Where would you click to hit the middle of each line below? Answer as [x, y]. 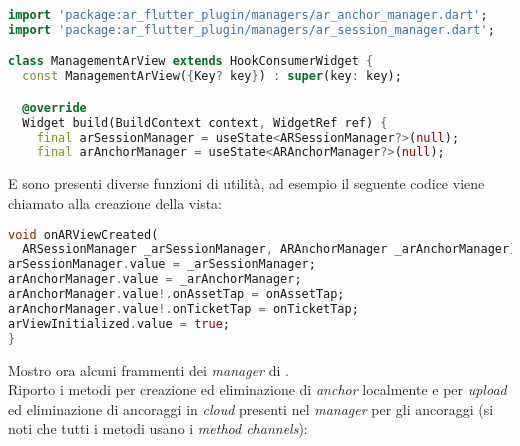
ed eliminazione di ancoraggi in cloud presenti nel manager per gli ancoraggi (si [251, 408]
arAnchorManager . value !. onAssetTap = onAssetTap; [176, 294]
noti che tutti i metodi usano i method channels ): [158, 428]
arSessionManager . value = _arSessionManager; [162, 264]
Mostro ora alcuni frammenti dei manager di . [148, 369]
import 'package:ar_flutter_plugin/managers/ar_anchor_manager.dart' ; [248, 15]
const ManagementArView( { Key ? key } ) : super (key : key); [212, 76]
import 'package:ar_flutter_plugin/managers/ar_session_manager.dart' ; [251, 29]
